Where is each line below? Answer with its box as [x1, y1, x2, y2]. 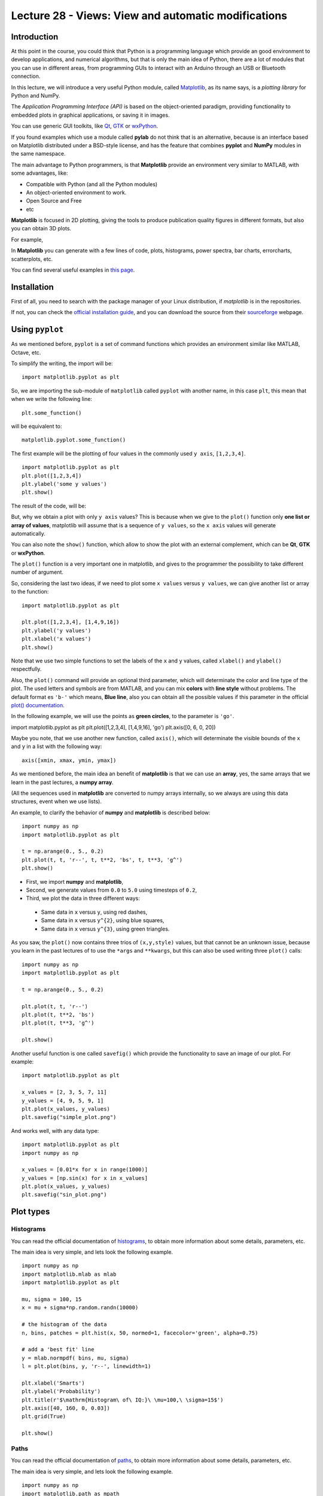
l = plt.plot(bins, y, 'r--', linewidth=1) [22, 1363, 151, 1370]
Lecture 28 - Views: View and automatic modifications [11, 9, 288, 22]
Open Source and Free [26, 197, 82, 205]
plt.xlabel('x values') [22, 636, 92, 643]
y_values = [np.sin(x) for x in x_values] [22, 1175, 148, 1181]
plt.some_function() [22, 409, 82, 416]
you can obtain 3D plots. [11, 225, 72, 232]
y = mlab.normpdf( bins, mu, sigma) [22, 1354, 129, 1361]
